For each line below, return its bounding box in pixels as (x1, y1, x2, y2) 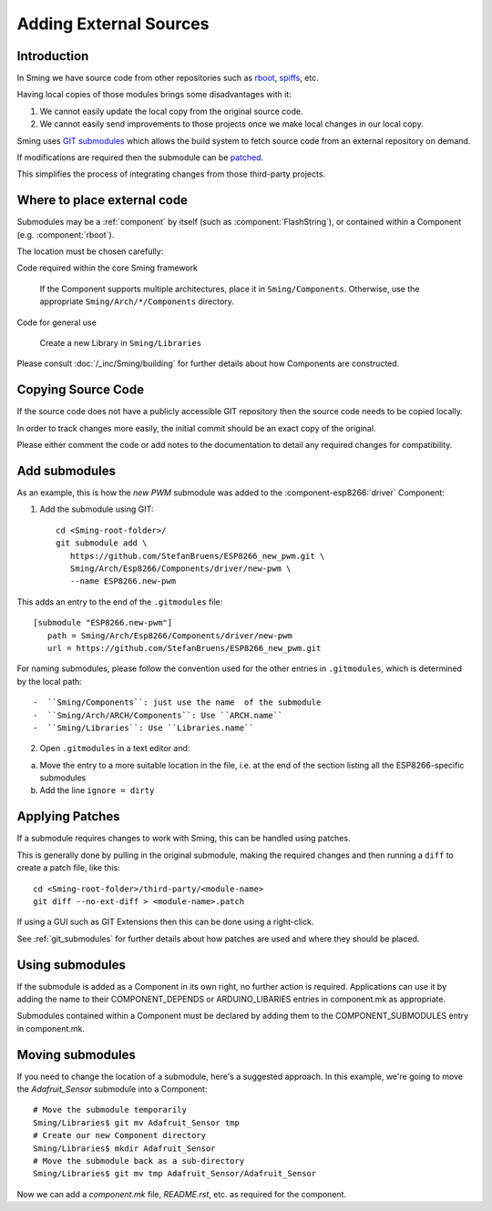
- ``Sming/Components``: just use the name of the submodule (33, 697, 322, 707)
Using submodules (16, 957, 127, 972)
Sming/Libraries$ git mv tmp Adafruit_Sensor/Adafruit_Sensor (33, 1168, 317, 1179)
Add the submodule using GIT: (39, 504, 154, 514)
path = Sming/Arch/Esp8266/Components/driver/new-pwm (46, 630, 293, 641)
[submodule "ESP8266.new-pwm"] (33, 617, 173, 628)
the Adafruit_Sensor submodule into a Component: (16, 1084, 208, 1094)
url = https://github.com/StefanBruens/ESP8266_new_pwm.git (46, 643, 322, 653)
